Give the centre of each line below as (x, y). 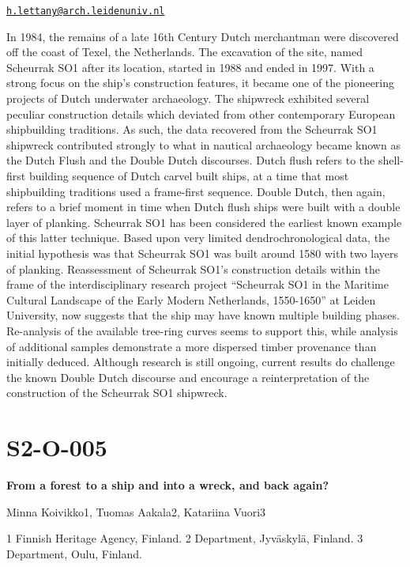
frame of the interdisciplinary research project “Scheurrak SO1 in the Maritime (197, 284)
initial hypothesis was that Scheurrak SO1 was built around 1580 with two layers (203, 253)
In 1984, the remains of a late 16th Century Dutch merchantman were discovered (203, 36)
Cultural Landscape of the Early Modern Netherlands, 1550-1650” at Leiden (191, 299)
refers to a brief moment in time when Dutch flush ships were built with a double (203, 207)
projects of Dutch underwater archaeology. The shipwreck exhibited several (188, 98)
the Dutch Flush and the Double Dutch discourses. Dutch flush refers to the (191, 160)
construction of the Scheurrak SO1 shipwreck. (117, 393)
